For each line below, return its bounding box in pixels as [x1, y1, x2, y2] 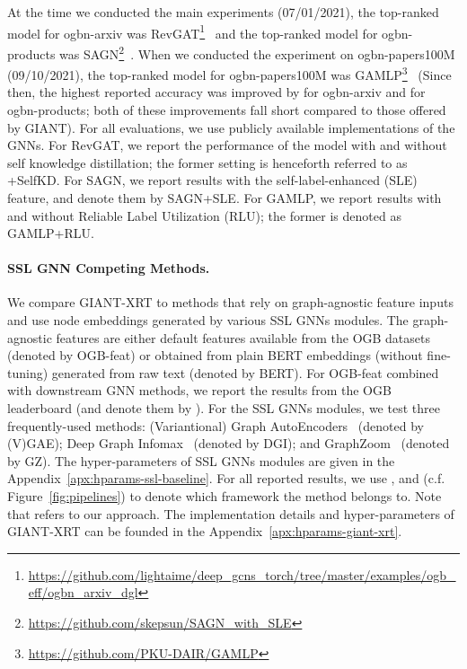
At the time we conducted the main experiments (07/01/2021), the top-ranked [7, 3, 439, 21]
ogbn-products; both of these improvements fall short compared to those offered [7, 100, 446, 119]
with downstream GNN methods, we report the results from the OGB [7, 381, 392, 400]
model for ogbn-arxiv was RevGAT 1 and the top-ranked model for [7, 21, 378, 42]
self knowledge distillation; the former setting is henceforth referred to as [7, 153, 408, 172]
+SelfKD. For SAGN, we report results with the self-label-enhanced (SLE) [7, 171, 418, 189]
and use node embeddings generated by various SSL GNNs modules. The [7, 311, 409, 330]
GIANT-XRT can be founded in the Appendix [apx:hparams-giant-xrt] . [7, 522, 402, 541]
